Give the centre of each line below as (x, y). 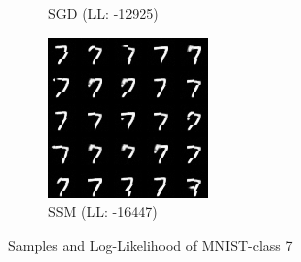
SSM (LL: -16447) (103, 211)
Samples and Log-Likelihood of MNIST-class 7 (150, 244)
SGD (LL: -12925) (103, 13)
